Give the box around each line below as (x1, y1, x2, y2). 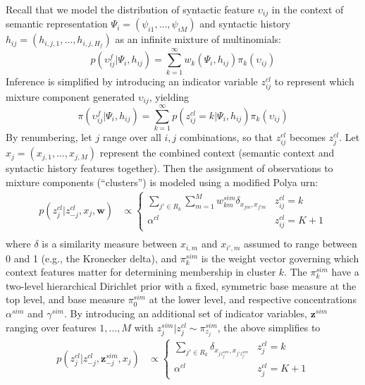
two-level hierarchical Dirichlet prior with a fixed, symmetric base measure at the (6, 278, 357, 293)
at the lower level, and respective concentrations (149, 292, 357, 307)
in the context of (271, 2, 344, 16)
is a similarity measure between (42, 236, 178, 251)
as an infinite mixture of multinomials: (115, 32, 281, 47)
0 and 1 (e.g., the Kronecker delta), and (6, 250, 178, 265)
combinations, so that (179, 130, 273, 145)
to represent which (274, 73, 354, 88)
